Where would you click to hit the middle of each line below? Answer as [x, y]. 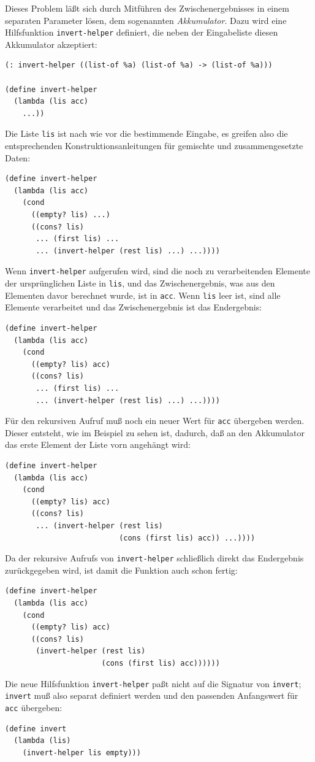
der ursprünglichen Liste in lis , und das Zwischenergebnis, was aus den [140, 283]
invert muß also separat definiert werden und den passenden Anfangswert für [152, 695]
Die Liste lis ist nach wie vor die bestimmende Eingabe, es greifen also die [146, 133]
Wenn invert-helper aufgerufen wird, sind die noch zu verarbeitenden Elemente [157, 271]
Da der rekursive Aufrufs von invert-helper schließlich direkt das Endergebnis [154, 558]
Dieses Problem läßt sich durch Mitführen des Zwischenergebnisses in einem [147, 8]
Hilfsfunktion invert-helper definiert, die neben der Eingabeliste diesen [142, 32]
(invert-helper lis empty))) [82, 752]
